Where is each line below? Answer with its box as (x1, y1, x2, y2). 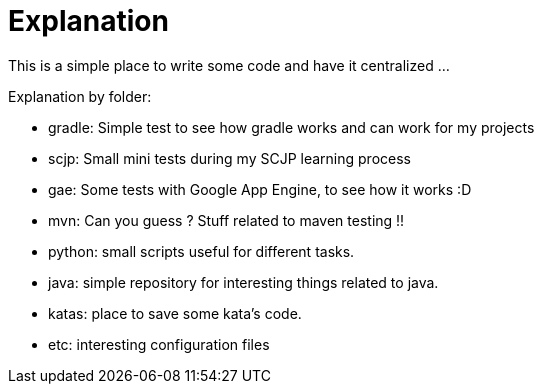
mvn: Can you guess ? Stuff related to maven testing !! (48, 211, 405, 229)
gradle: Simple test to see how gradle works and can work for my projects (48, 118, 535, 136)
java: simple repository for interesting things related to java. (48, 273, 439, 291)
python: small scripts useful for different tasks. (48, 242, 355, 260)
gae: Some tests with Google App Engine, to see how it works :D (48, 180, 472, 198)
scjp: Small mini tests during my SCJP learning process (48, 149, 411, 167)
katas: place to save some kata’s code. (48, 304, 302, 322)
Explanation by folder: (8, 87, 152, 105)
